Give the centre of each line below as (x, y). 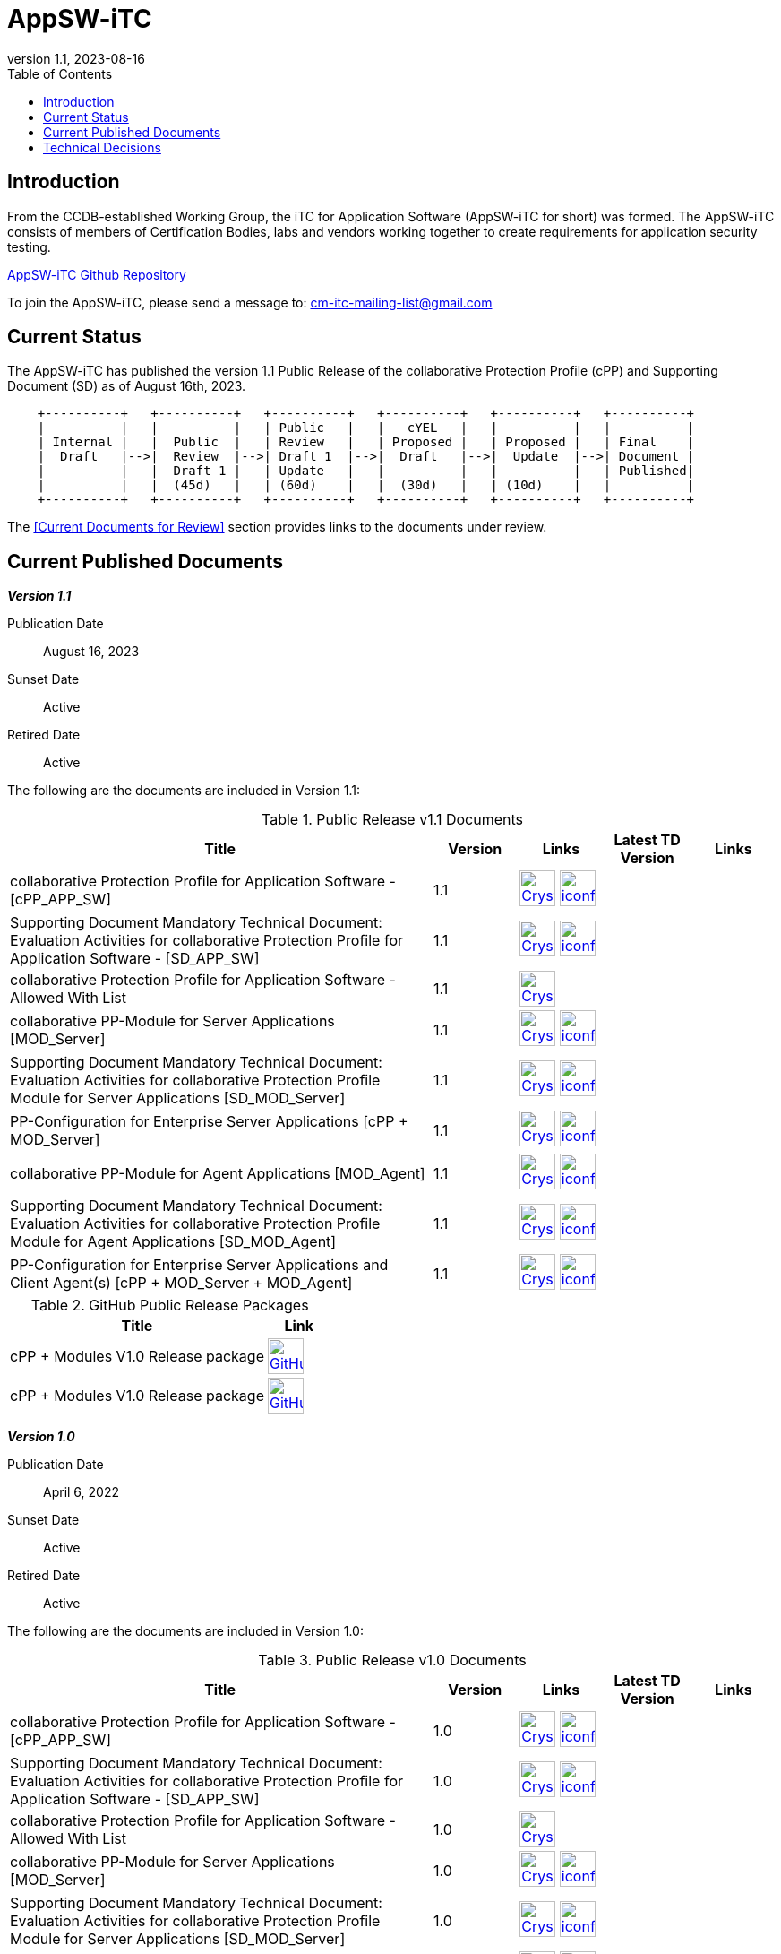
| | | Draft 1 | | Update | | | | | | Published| (366, 471)
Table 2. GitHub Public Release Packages (170, 1306)
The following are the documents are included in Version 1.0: (185, 1631)
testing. (29, 246)
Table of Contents (60, 73)
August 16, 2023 (91, 652)
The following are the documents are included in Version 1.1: (184, 791)
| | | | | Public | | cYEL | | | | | (366, 428)
